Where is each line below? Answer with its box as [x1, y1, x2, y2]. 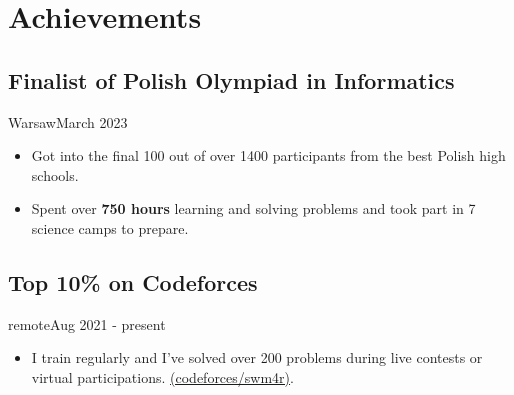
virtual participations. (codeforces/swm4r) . [31, 366, 294, 387]
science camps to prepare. [31, 217, 189, 238]
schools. [31, 164, 79, 185]
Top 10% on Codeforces [8, 266, 258, 297]
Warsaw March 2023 [8, 111, 128, 132]
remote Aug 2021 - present [8, 313, 166, 334]
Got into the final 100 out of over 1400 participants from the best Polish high [31, 145, 506, 166]
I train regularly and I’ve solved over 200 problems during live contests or [31, 347, 483, 368]
